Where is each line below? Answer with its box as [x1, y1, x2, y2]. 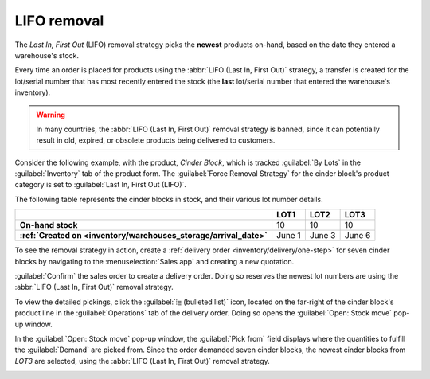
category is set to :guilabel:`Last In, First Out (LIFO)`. [14, 180, 187, 189]
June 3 [309, 230, 336, 241]
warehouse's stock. [14, 50, 80, 60]
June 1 [276, 230, 302, 241]
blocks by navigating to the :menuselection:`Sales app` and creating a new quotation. [14, 256, 295, 266]
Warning [36, 110, 65, 119]
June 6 [344, 230, 371, 241]
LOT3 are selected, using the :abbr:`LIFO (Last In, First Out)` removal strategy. [14, 356, 270, 365]
